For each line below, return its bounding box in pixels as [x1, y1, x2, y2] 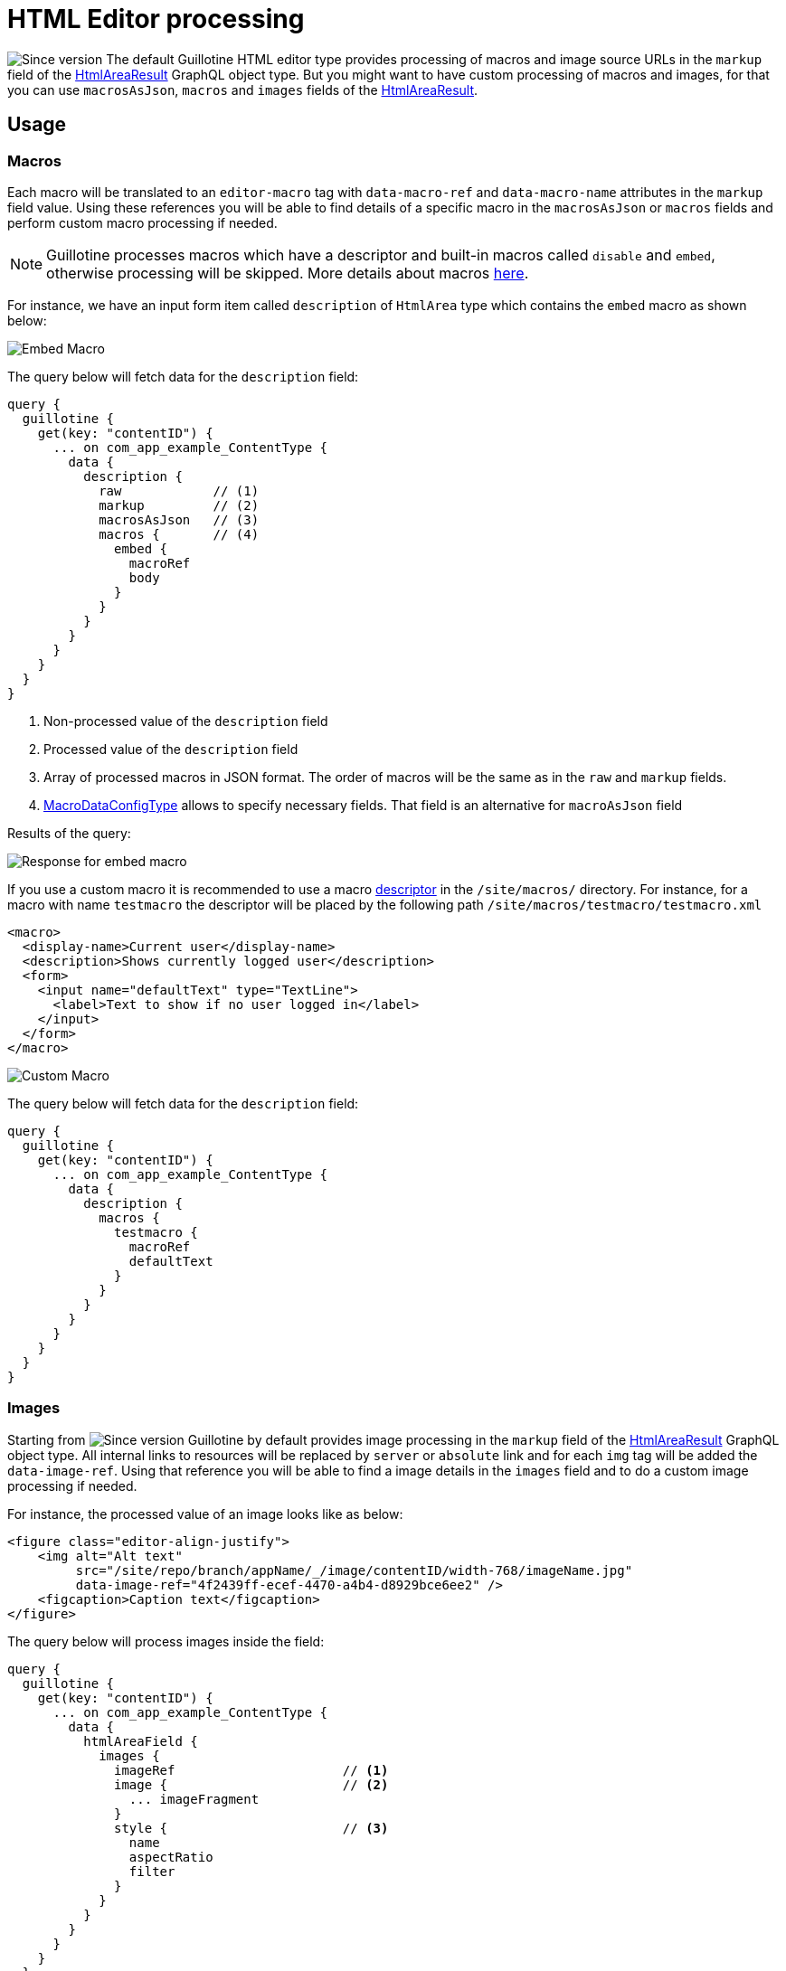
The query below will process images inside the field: [7, 1633, 325, 1649]
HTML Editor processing [7, 4, 305, 34]
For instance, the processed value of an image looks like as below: [7, 1505, 403, 1522]
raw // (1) [99, 483, 260, 498]
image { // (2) [114, 1777, 389, 1792]
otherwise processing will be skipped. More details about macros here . [46, 263, 529, 282]
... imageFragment [128, 1791, 260, 1806]
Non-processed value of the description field [43, 712, 328, 729]
